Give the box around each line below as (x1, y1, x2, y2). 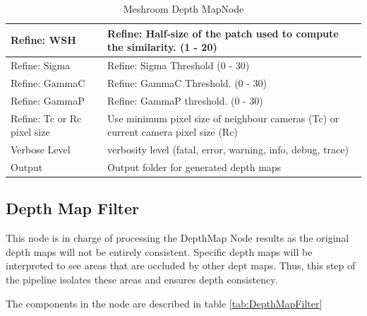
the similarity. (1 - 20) (107, 40, 217, 54)
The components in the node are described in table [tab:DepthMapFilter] (6, 295, 323, 310)
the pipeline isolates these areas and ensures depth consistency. (6, 271, 278, 286)
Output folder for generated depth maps (107, 159, 282, 174)
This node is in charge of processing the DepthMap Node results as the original (6, 230, 349, 245)
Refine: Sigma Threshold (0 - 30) (107, 58, 250, 73)
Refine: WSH (11, 33, 76, 47)
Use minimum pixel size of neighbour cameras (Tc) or (107, 110, 339, 125)
